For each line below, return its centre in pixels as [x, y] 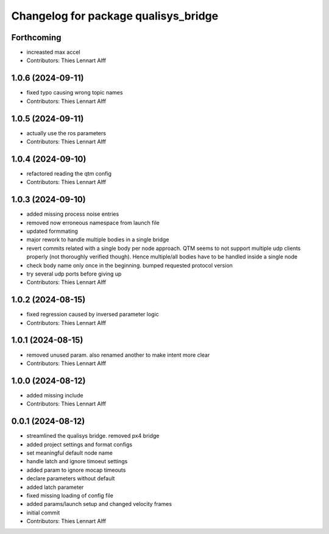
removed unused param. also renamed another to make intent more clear [118, 355]
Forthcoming [36, 37]
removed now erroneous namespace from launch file [93, 222]
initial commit [43, 513]
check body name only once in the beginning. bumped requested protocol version [129, 265]
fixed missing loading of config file [70, 495]
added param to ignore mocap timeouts [76, 470]
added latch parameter [55, 487]
